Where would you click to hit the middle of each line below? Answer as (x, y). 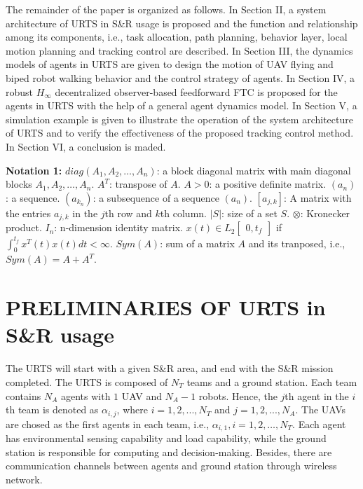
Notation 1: (34, 170)
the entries (28, 213)
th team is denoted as (52, 409)
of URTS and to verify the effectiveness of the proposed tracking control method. (180, 133)
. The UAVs (321, 409)
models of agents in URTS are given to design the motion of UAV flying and (170, 64)
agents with (85, 395)
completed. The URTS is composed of (87, 381)
